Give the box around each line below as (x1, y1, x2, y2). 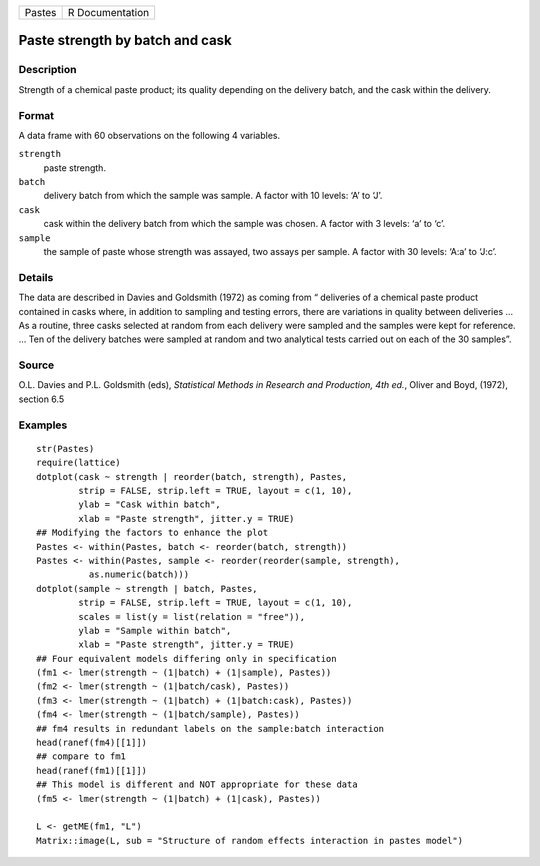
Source (18, 358, 55, 372)
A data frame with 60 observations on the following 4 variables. (18, 129, 281, 141)
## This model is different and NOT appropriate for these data (36, 779, 359, 790)
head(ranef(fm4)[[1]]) (36, 737, 148, 749)
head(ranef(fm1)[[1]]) (36, 765, 148, 776)
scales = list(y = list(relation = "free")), (78, 611, 305, 622)
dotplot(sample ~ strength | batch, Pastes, (36, 583, 259, 594)
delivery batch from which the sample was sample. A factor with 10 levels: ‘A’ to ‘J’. (43, 190, 383, 202)
